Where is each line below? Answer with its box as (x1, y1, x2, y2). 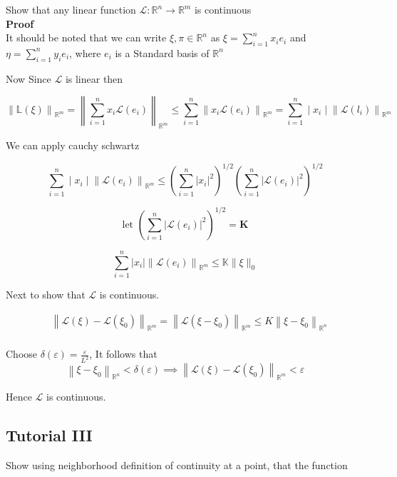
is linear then (65, 71, 123, 86)
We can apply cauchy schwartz (6, 138, 140, 153)
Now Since (6, 71, 51, 86)
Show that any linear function (6, 2, 136, 16)
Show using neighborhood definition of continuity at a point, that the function (6, 457, 348, 472)
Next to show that (6, 286, 86, 301)
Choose (6, 346, 38, 361)
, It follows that (89, 346, 158, 361)
